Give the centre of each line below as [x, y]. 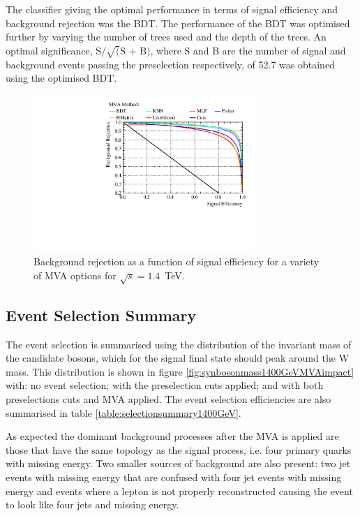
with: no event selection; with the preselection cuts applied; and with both [165, 385]
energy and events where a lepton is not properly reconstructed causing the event [179, 491]
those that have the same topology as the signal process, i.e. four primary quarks [179, 449]
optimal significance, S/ [56, 50]
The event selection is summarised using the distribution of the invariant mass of [179, 344]
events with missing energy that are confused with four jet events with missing [174, 477]
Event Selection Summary [101, 315]
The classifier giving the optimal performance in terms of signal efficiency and [172, 9]
